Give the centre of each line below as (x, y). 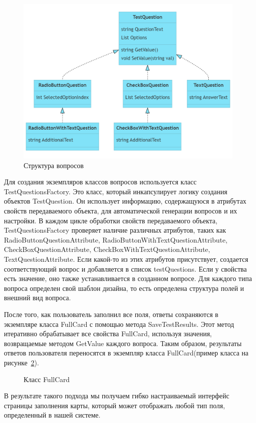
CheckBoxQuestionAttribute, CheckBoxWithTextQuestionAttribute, (107, 249)
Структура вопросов (54, 165)
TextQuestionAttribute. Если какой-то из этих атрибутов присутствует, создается (126, 259)
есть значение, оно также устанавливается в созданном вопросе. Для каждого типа (128, 278)
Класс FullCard (47, 379)
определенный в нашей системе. (52, 415)
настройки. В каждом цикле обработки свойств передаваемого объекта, (111, 220)
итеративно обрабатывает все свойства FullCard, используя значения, (108, 334)
